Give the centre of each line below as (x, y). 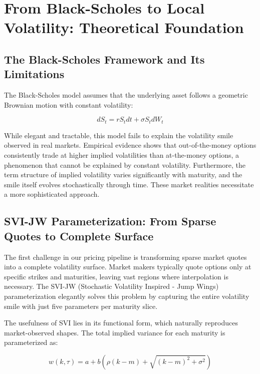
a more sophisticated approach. (52, 194)
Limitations (34, 74)
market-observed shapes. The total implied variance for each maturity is (115, 332)
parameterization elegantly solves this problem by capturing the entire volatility (127, 296)
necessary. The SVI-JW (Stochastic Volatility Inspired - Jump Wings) (111, 286)
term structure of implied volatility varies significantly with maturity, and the (123, 174)
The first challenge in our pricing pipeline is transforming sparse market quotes (125, 257)
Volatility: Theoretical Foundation (124, 27)
